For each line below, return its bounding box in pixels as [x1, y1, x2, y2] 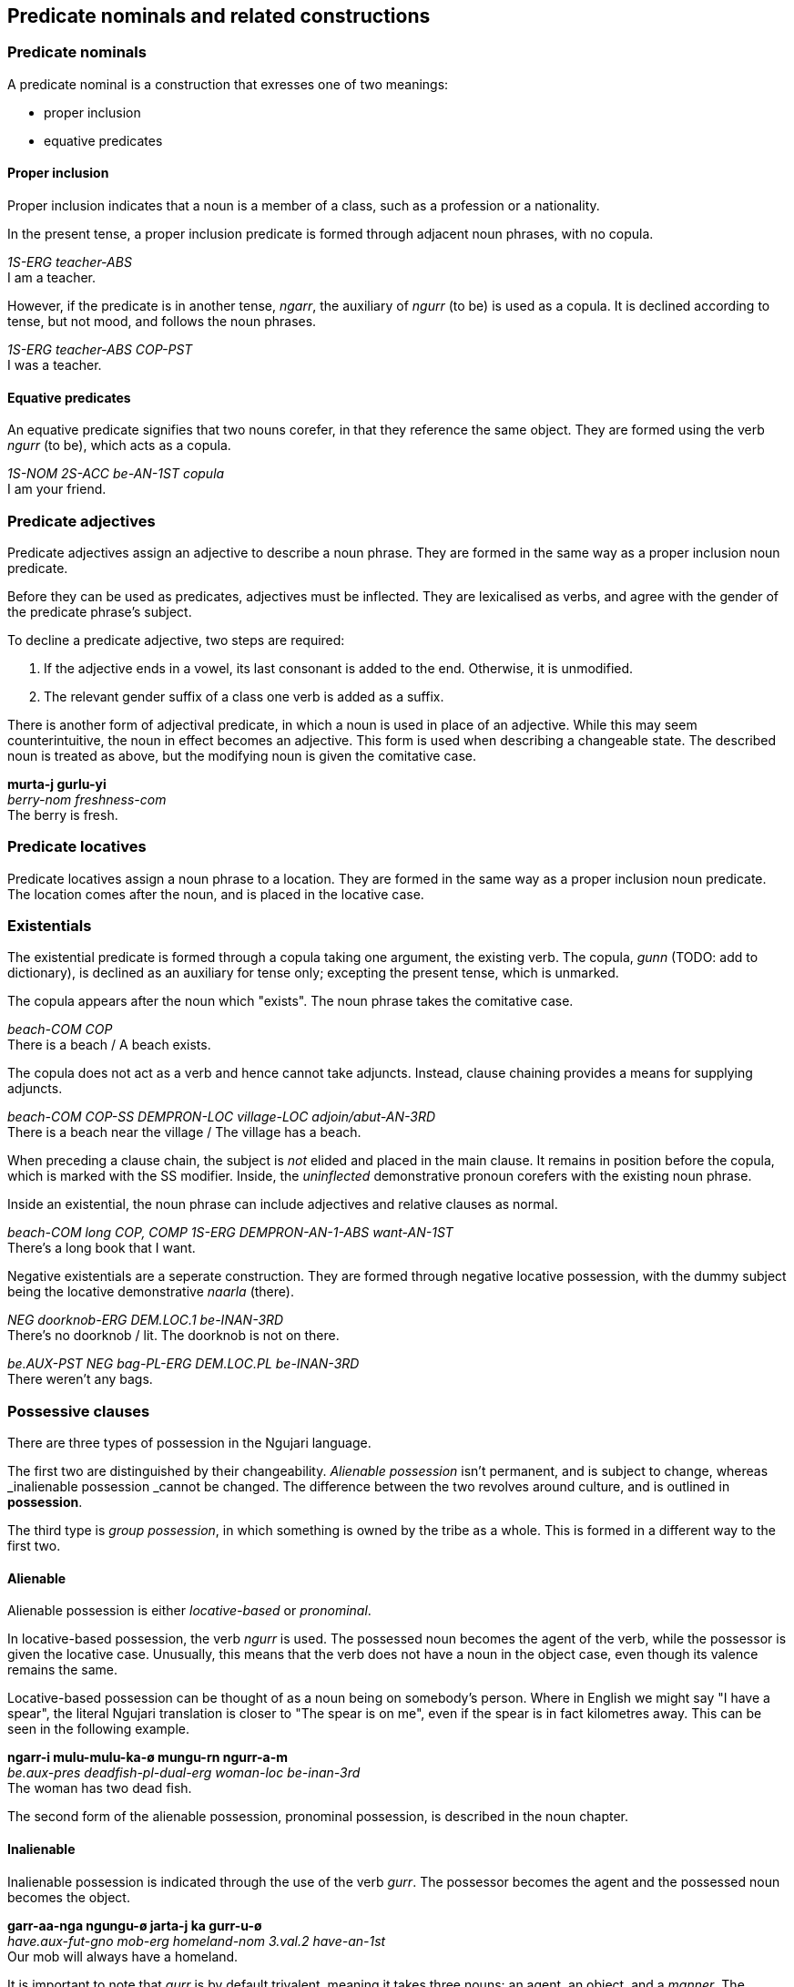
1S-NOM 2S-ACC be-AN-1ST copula [7, 466, 225, 482]
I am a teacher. [7, 270, 97, 286]
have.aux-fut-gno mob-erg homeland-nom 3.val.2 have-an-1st [7, 1932, 386, 1949]
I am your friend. [7, 481, 107, 497]
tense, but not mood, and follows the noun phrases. [7, 313, 317, 330]
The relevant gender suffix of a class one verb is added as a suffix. [44, 688, 444, 704]
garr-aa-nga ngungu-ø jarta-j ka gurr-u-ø [7, 1917, 262, 1933]
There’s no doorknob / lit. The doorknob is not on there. [7, 1327, 340, 1344]
